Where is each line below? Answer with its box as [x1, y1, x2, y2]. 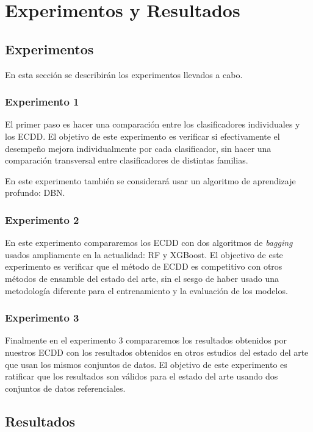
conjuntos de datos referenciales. [5, 381, 126, 394]
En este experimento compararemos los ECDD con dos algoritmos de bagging [5, 236, 293, 249]
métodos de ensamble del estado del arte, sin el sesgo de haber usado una [5, 272, 279, 284]
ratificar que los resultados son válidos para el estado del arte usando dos [5, 370, 278, 383]
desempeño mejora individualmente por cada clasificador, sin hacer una [5, 142, 272, 154]
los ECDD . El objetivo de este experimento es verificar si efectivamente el [5, 129, 280, 142]
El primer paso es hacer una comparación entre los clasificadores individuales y [5, 118, 300, 131]
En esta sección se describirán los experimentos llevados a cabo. [5, 68, 243, 81]
